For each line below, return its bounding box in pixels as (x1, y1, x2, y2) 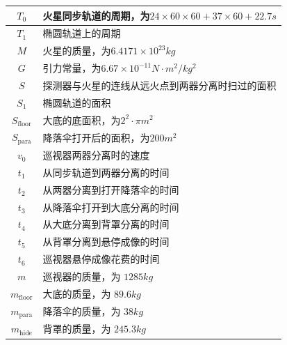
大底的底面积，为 (42, 112, 121, 127)
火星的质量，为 (42, 43, 111, 58)
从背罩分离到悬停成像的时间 (42, 234, 170, 249)
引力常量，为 (42, 61, 101, 75)
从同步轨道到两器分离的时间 (42, 164, 170, 179)
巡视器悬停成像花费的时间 (42, 252, 160, 266)
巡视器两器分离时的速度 (42, 148, 150, 162)
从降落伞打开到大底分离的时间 (42, 199, 179, 214)
